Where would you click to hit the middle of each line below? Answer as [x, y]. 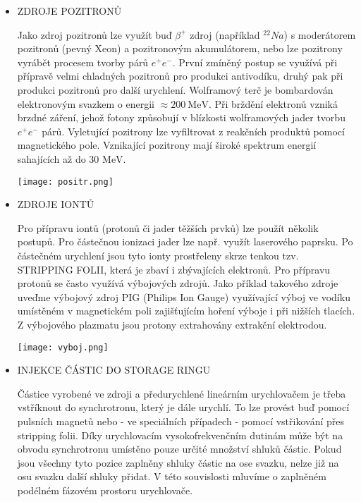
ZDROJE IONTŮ [56, 204]
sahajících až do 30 [58, 158]
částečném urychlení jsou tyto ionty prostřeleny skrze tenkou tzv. [158, 255]
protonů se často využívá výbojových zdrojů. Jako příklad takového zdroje [178, 283]
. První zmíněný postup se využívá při [255, 62]
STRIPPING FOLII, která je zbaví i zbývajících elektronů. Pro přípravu [174, 269]
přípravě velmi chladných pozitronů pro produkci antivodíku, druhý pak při [180, 76]
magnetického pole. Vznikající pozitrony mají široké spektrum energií [167, 145]
